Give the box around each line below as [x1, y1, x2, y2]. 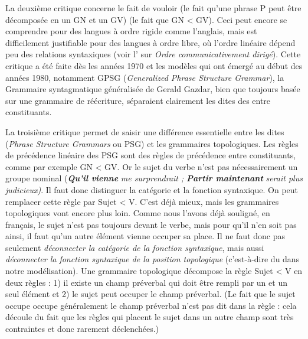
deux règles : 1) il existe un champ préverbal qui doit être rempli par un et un [5, 276, 287, 288]
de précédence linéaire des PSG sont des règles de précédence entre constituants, [5, 149, 296, 161]
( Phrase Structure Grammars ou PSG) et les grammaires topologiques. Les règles [5, 137, 299, 149]
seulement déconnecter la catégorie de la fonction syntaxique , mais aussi [5, 241, 264, 253]
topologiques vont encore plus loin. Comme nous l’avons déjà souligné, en [5, 207, 270, 219]
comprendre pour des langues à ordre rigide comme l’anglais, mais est [5, 25, 257, 37]
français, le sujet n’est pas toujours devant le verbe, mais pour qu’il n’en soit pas [5, 218, 297, 230]
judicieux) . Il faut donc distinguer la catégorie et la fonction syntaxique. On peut [5, 183, 299, 195]
